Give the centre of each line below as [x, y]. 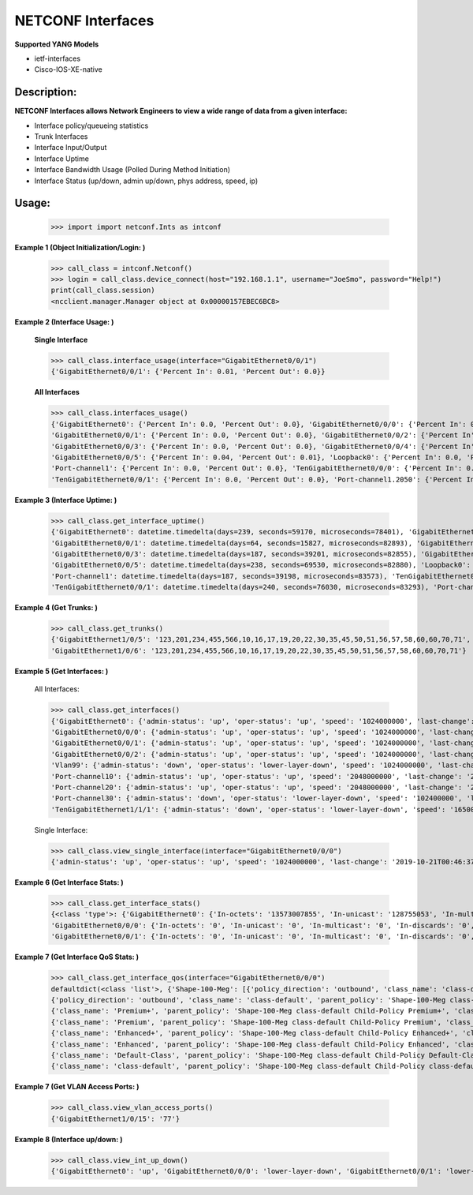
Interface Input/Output [71, 148]
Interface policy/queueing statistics [91, 125]
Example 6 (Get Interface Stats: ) [69, 882]
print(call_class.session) [103, 290]
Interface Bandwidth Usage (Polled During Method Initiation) [132, 170]
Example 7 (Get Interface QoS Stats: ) [77, 957]
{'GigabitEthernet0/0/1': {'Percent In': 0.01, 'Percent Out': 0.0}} [188, 372]
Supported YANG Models [57, 44]
